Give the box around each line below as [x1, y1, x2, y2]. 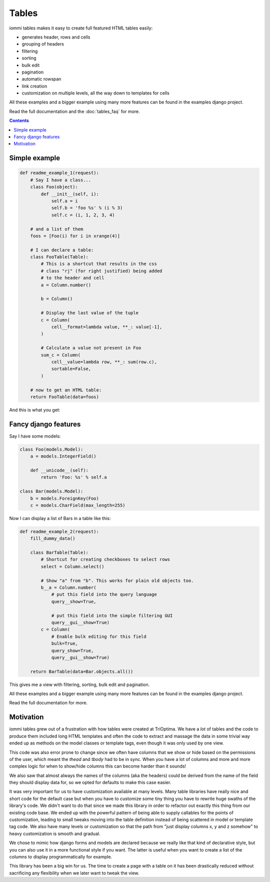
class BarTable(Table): [30, 550, 88, 555]
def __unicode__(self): [30, 467, 88, 473]
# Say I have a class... [30, 177, 91, 182]
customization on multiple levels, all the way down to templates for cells [21, 90, 169, 96]
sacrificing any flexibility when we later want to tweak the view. [9, 870, 139, 876]
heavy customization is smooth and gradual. [9, 830, 100, 836]
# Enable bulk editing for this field [51, 633, 147, 639]
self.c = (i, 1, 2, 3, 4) [51, 212, 115, 217]
